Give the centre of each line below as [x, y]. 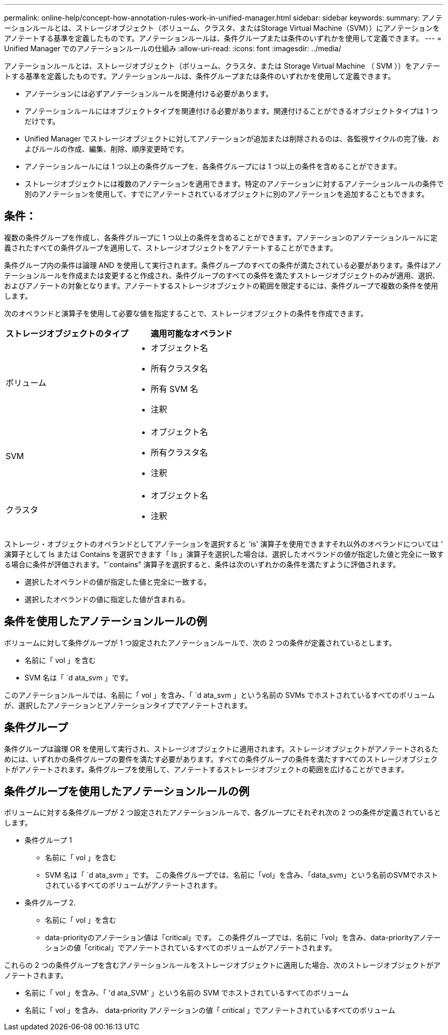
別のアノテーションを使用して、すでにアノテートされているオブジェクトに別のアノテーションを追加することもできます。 [227, 194]
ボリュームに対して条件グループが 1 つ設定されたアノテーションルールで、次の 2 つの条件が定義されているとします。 [200, 643]
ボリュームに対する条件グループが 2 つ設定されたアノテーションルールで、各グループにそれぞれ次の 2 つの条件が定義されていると [222, 813]
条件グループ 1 [48, 840]
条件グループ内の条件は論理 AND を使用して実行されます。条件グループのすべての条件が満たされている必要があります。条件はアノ [223, 265]
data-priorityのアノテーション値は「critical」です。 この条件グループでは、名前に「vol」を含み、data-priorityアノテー [243, 938]
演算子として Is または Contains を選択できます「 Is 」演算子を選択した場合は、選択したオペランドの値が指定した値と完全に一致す [224, 554]
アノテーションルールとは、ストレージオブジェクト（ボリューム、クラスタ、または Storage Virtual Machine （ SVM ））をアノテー [222, 66]
